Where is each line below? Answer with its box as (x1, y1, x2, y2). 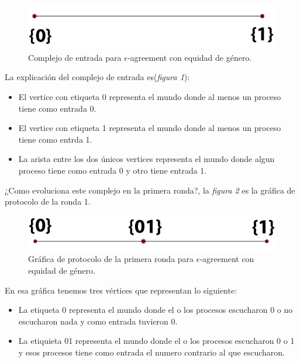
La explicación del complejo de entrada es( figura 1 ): (5, 71, 190, 83)
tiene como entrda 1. (18, 133, 92, 145)
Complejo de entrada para (28, 51, 122, 63)
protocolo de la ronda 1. (5, 195, 91, 208)
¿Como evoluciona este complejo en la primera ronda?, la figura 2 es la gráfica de (5, 184, 295, 196)
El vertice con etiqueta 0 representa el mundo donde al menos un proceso (18, 91, 281, 103)
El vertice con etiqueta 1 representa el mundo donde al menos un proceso (18, 122, 281, 134)
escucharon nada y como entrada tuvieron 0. (18, 315, 178, 327)
